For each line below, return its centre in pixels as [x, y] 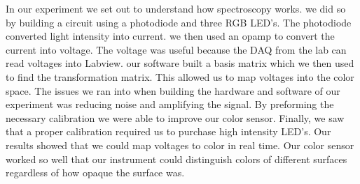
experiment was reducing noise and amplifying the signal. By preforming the [170, 104]
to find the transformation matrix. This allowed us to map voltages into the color [180, 76]
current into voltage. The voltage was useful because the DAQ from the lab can [176, 49]
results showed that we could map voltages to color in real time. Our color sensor [180, 145]
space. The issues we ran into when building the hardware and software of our [173, 90]
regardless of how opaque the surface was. [95, 172]
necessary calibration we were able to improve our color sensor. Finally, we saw [175, 117]
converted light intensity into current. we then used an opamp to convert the [170, 36]
